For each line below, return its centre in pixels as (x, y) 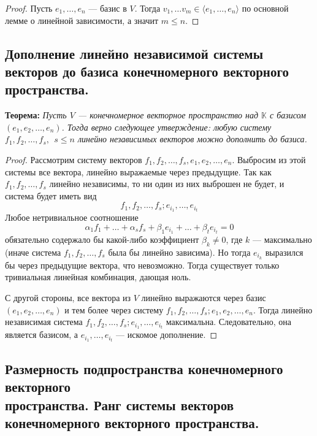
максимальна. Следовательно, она (228, 322)
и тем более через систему (114, 309)
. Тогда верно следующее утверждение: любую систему (166, 127)
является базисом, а (42, 335)
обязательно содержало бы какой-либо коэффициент (102, 239)
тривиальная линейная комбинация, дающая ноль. (98, 277)
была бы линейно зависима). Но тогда (179, 252)
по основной (265, 8)
